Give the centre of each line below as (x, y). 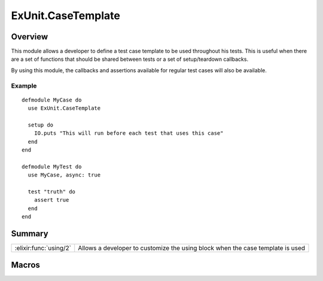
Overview (30, 37)
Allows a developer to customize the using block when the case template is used (191, 248)
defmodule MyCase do (52, 100)
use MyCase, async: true (64, 175)
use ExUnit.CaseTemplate (64, 108)
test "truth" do (52, 192)
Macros (25, 265)
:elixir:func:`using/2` (43, 248)
